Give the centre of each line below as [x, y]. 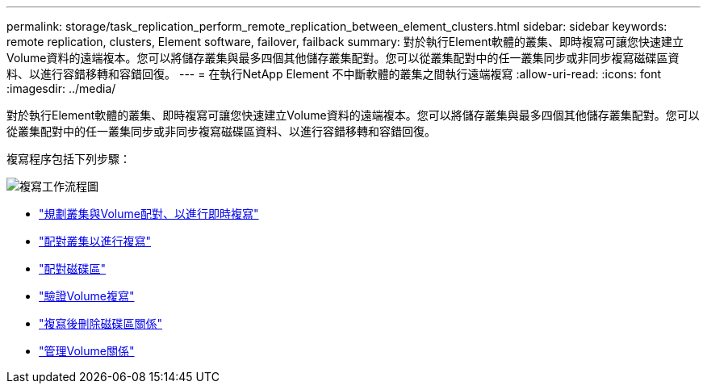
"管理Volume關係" [87, 351]
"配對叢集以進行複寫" [95, 241]
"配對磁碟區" [73, 268]
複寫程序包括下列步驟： [69, 159]
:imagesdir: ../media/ [61, 88]
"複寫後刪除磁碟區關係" [101, 323]
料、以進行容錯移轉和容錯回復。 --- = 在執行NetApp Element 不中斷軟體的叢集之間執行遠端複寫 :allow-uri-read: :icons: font [334, 74]
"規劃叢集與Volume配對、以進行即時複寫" [149, 214]
